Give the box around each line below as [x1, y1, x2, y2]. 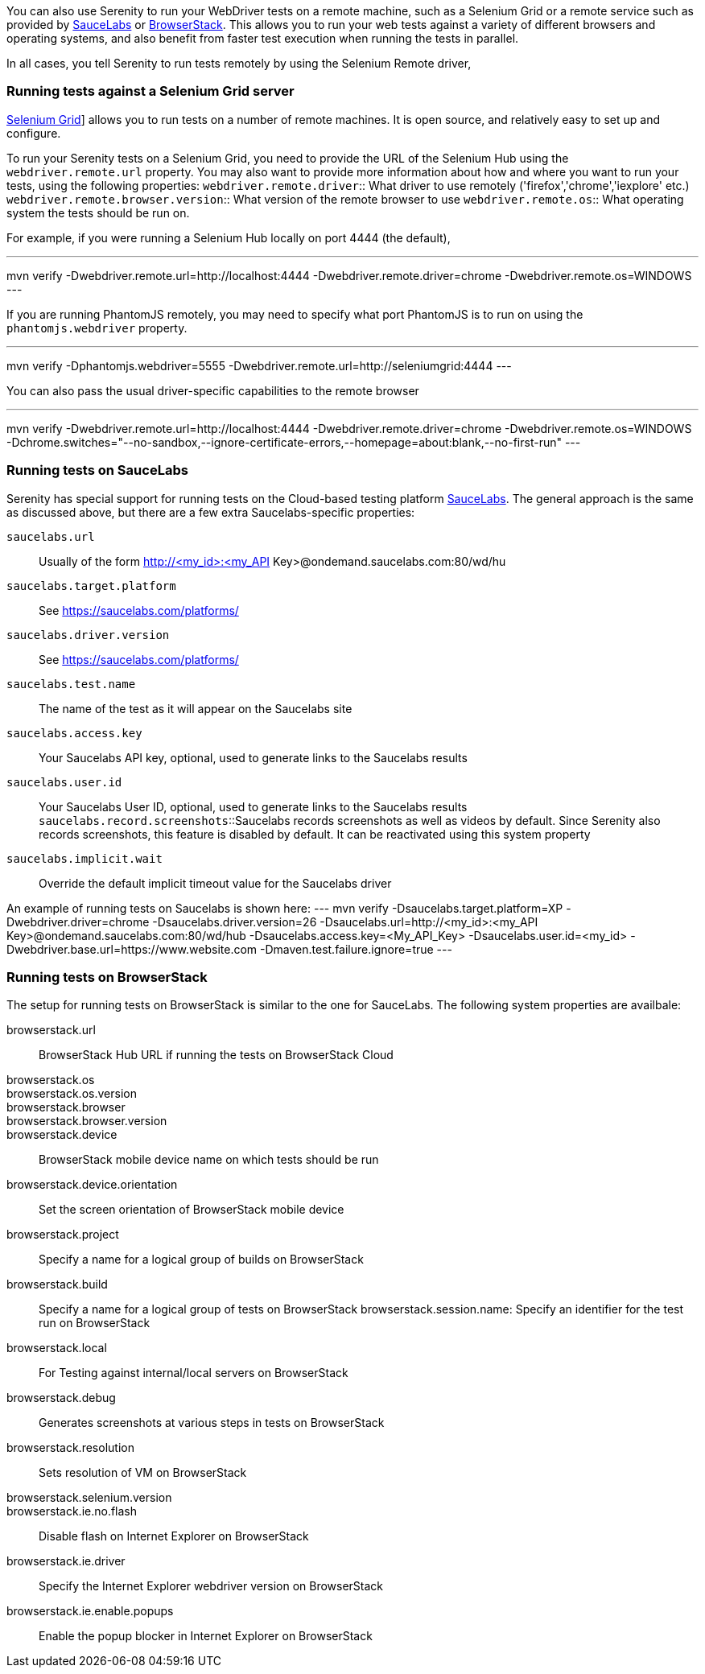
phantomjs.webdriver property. [6, 320, 188, 335]
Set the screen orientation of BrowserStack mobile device [39, 1202, 344, 1217]
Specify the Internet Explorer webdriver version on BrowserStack [39, 1579, 384, 1594]
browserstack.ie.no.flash [6, 1504, 138, 1519]
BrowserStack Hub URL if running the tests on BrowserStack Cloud [39, 1048, 394, 1062]
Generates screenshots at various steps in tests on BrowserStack [39, 1416, 385, 1430]
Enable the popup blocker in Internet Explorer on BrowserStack [39, 1629, 373, 1643]
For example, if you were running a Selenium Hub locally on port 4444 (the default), [6, 230, 451, 245]
